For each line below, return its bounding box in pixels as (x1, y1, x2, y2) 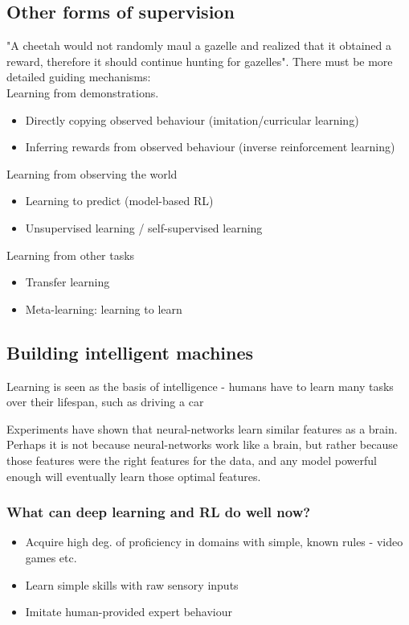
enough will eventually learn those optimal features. (6, 467, 261, 484)
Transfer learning (25, 273, 110, 290)
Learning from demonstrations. (6, 84, 159, 101)
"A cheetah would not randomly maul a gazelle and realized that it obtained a (6, 37, 391, 54)
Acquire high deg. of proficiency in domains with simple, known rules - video (25, 533, 403, 550)
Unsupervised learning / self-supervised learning (25, 219, 263, 236)
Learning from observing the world (6, 165, 178, 182)
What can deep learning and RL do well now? (6, 502, 311, 522)
